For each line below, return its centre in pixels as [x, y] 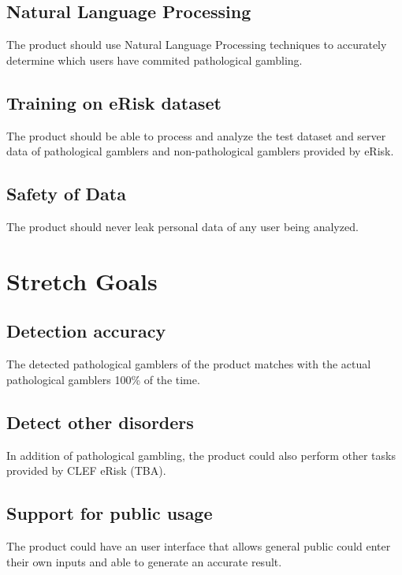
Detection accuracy [86, 331]
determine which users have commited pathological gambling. [154, 60]
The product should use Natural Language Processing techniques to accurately [197, 45]
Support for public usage [110, 513]
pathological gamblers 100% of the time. [103, 379]
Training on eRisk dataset [114, 102]
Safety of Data [66, 194]
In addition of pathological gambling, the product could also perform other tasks [201, 455]
